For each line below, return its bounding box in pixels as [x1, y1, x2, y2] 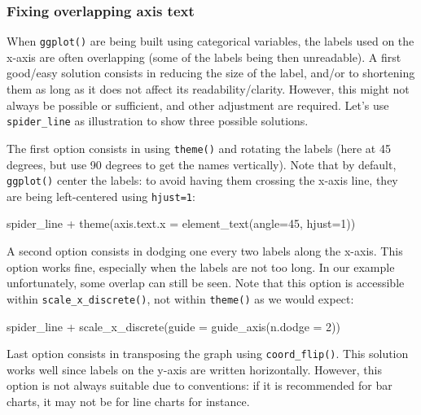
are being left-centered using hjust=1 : [7, 187, 195, 204]
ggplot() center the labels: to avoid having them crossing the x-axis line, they [7, 172, 398, 189]
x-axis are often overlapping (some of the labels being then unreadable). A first [7, 48, 401, 65]
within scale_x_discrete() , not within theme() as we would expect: [7, 290, 354, 307]
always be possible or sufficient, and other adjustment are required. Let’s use [7, 96, 389, 113]
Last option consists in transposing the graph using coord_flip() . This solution [7, 345, 409, 362]
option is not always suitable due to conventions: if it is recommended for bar [7, 377, 392, 394]
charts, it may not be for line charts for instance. [7, 392, 250, 409]
